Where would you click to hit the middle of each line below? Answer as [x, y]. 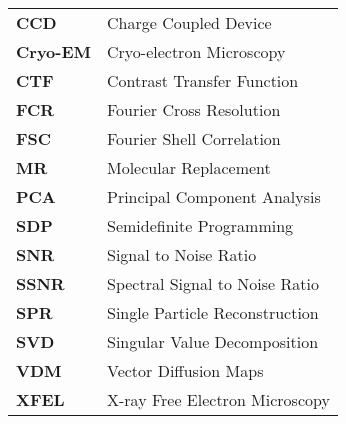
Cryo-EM [53, 51]
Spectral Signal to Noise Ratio [212, 283]
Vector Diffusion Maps [185, 370]
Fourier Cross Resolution [193, 109]
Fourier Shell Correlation [193, 138]
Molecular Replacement [188, 167]
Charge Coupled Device [189, 22]
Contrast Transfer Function [202, 80]
